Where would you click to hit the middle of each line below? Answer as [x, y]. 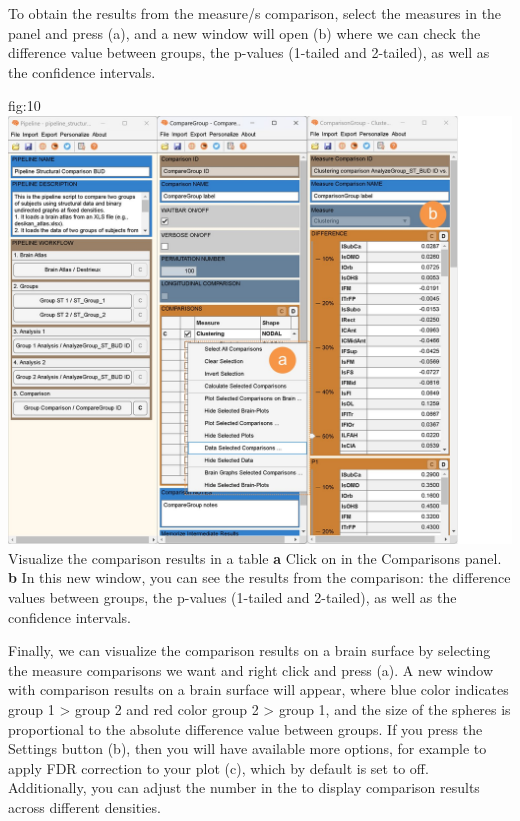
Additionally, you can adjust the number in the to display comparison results [244, 787]
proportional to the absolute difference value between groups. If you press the [245, 728]
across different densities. [84, 806]
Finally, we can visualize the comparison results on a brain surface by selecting [249, 650]
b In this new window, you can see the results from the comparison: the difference [259, 577]
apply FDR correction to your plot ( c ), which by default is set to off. [218, 767]
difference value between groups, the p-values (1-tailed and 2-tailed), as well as [249, 52]
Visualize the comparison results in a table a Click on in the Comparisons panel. [255, 557]
